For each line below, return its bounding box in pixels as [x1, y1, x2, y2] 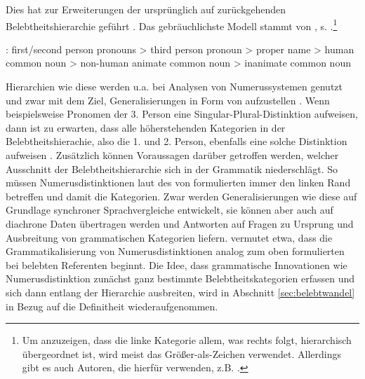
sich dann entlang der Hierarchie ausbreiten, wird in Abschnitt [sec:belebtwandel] [6, 284, 355, 299]
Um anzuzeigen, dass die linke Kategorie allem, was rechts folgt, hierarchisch [22, 333, 352, 347]
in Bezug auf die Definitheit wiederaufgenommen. [6, 298, 218, 313]
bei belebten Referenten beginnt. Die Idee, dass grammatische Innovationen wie [6, 257, 347, 272]
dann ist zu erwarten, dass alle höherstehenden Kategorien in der [6, 120, 286, 135]
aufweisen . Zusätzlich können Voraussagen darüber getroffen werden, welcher [6, 148, 339, 162]
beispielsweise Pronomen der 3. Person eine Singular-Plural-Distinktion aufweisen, [6, 106, 358, 121]
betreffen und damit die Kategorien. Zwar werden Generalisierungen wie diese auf [6, 188, 357, 203]
